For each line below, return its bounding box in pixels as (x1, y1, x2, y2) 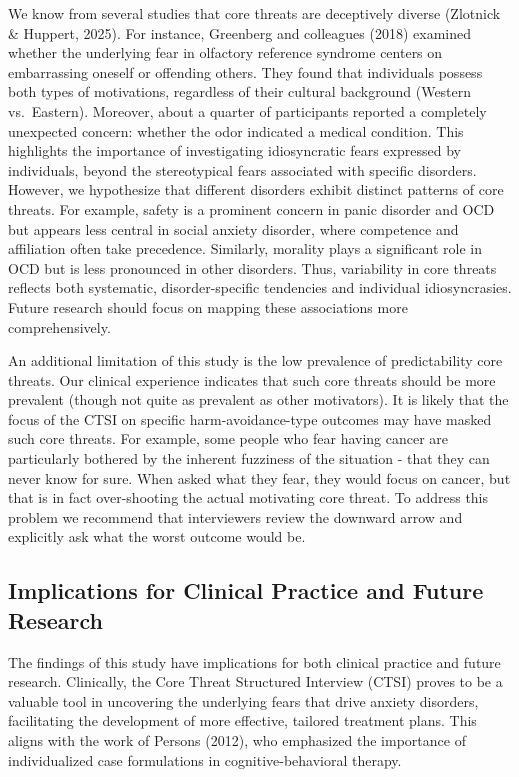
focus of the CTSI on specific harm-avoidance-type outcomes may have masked (8, 408, 492, 429)
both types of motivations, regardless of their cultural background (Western (8, 81, 472, 102)
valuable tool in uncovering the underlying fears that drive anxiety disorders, (8, 690, 479, 711)
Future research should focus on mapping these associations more (8, 296, 408, 317)
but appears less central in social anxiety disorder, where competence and (8, 218, 459, 239)
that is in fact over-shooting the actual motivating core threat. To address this (8, 487, 489, 508)
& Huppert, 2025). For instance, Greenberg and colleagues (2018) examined (8, 22, 472, 43)
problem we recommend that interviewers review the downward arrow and (8, 506, 463, 527)
